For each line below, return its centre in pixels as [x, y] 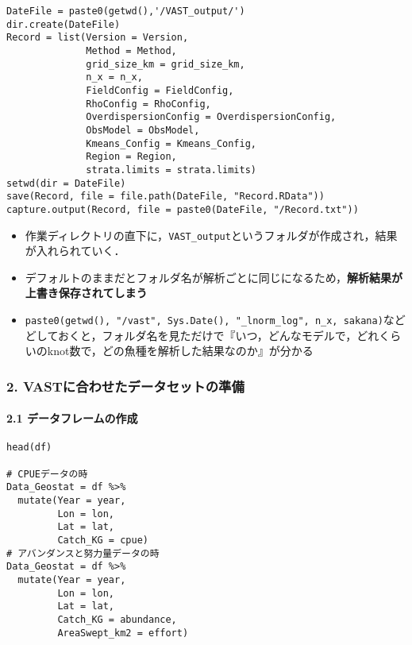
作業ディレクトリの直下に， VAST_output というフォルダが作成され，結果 [211, 235]
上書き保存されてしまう [86, 293]
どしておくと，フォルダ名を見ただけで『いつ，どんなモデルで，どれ [202, 335]
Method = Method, [131, 50]
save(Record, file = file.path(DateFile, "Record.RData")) [166, 197]
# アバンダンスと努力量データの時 [83, 553]
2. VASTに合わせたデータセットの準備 [125, 386]
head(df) [29, 448]
